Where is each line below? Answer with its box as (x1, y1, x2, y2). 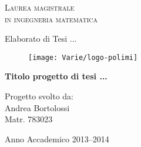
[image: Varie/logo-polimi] (28, 53, 138, 62)
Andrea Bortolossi (5, 101, 70, 113)
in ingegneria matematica (5, 12, 98, 25)
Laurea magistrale (5, 1, 75, 13)
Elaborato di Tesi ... (5, 32, 77, 45)
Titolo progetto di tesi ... (5, 70, 108, 82)
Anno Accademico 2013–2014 (5, 132, 109, 145)
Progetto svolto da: (5, 90, 73, 102)
